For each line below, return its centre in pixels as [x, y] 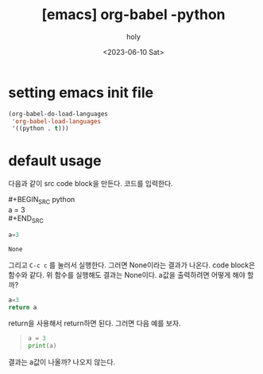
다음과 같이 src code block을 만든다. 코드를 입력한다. [91, 184]
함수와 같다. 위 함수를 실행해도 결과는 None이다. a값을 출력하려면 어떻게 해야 [127, 275]
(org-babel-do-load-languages [58, 114]
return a [23, 307]
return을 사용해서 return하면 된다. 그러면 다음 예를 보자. [95, 323]
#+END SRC [26, 219]
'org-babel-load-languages [56, 121]
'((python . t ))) [40, 129]
